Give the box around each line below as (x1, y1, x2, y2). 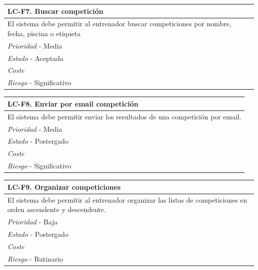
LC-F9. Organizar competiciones (7, 181, 121, 192)
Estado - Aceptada (7, 53, 64, 63)
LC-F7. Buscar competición (7, 5, 104, 16)
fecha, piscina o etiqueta (7, 28, 81, 38)
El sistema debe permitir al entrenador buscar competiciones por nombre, (7, 18, 232, 29)
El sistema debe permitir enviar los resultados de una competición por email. (7, 111, 242, 121)
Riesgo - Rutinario (7, 253, 64, 264)
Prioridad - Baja (7, 216, 58, 226)
